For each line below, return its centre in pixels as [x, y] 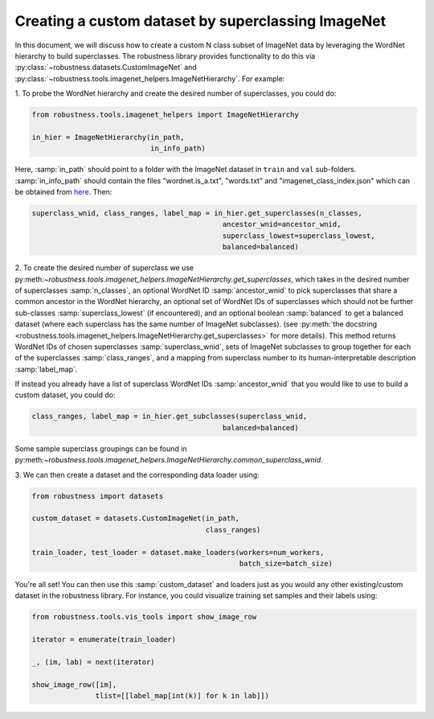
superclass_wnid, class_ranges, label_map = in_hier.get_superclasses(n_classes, [197, 214]
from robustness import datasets [98, 496]
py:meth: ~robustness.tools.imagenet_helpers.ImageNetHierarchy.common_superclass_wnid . [169, 460]
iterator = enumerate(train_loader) [104, 640]
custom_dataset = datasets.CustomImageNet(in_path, [136, 518]
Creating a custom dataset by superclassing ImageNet [200, 21]
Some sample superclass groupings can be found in [101, 448]
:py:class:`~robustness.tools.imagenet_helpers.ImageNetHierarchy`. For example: [150, 78]
